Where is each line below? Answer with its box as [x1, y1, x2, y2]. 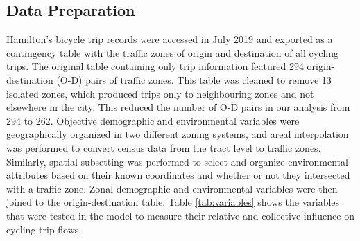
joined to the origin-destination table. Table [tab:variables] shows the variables [6, 195, 340, 209]
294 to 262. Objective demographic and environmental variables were [6, 113, 300, 127]
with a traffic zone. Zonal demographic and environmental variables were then [6, 181, 338, 195]
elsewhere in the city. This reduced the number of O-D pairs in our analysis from [6, 100, 350, 114]
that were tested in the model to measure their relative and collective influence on [6, 208, 354, 222]
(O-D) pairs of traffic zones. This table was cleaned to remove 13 [56, 72, 332, 87]
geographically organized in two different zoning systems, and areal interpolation [6, 127, 349, 141]
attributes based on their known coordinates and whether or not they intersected [6, 168, 350, 182]
